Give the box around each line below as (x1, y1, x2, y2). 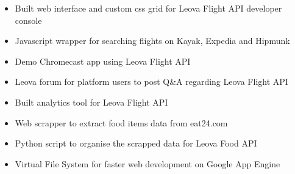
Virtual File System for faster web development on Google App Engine (15, 157, 280, 170)
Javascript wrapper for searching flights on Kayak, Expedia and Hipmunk (15, 34, 290, 47)
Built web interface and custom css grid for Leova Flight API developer (15, 2, 282, 14)
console (15, 13, 42, 26)
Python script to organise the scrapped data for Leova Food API (15, 137, 257, 150)
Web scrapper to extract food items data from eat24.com (15, 116, 228, 129)
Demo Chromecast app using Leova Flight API (15, 54, 191, 67)
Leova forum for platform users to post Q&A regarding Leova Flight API (15, 75, 288, 88)
